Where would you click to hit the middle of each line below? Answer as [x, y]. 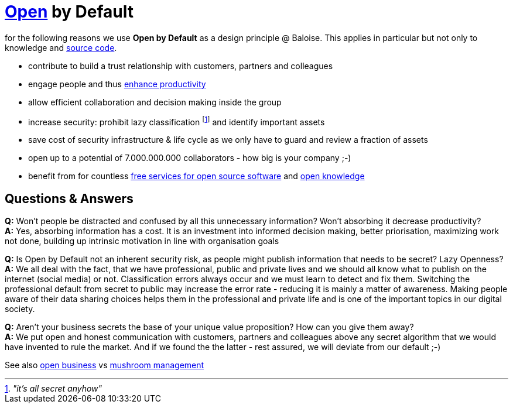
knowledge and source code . [61, 47]
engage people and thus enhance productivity [117, 84]
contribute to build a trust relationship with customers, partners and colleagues [181, 66]
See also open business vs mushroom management [105, 365]
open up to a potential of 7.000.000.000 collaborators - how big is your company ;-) [190, 158]
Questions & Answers [69, 198]
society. [20, 309]
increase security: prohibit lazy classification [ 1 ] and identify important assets [177, 121]
